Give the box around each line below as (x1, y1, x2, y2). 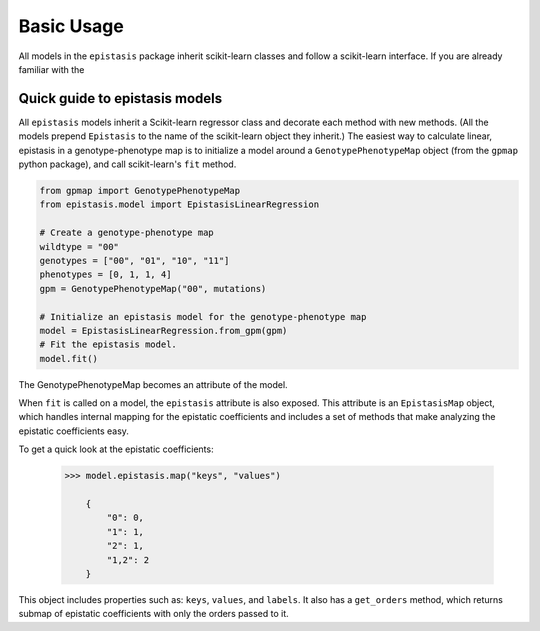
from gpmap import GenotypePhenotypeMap (39, 185, 240, 196)
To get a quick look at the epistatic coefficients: (18, 443, 214, 455)
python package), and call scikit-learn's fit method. (18, 158, 237, 170)
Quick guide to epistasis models (18, 90, 223, 107)
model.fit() (39, 353, 99, 364)
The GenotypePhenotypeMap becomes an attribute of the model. (18, 378, 289, 390)
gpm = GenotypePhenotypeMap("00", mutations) (39, 283, 267, 294)
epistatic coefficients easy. (18, 425, 130, 437)
